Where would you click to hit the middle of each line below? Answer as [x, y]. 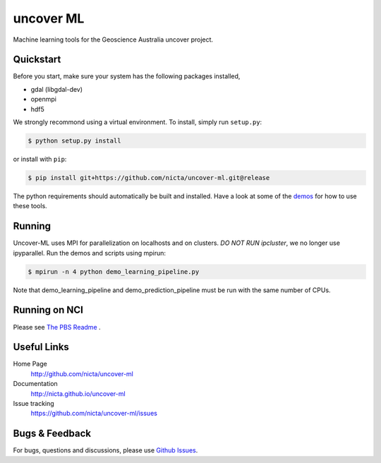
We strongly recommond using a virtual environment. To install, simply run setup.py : [138, 122]
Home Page [30, 364]
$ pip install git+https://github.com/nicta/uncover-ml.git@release [149, 178]
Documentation [35, 384]
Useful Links [41, 347]
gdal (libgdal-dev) [57, 89]
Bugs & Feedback [52, 434]
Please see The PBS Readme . [57, 327]
